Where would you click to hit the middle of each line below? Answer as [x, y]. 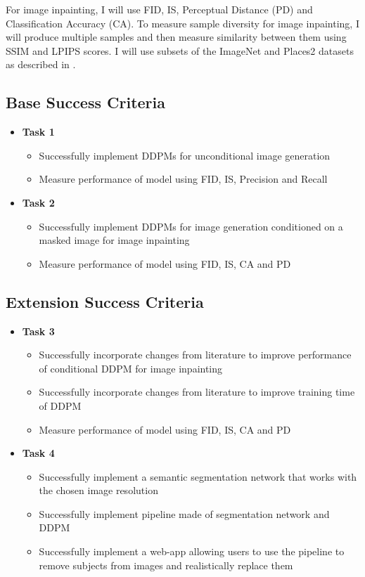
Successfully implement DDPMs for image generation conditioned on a [191, 226]
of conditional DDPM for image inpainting [131, 368]
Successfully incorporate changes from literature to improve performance [195, 355]
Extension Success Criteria [105, 301]
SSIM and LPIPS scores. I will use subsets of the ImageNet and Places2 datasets [180, 50]
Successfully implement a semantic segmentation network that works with [198, 476]
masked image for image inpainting [114, 240]
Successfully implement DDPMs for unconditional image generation [185, 155]
